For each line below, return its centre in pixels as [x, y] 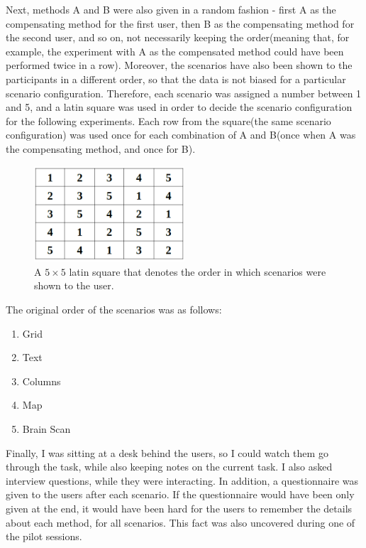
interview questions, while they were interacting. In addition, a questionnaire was [182, 480]
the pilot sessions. [44, 536]
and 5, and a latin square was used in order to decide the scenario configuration [179, 107]
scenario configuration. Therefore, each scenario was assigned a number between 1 [184, 93]
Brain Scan [46, 428]
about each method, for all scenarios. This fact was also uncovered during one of [181, 522]
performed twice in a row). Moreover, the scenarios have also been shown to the [179, 65]
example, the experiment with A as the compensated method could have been [175, 51]
